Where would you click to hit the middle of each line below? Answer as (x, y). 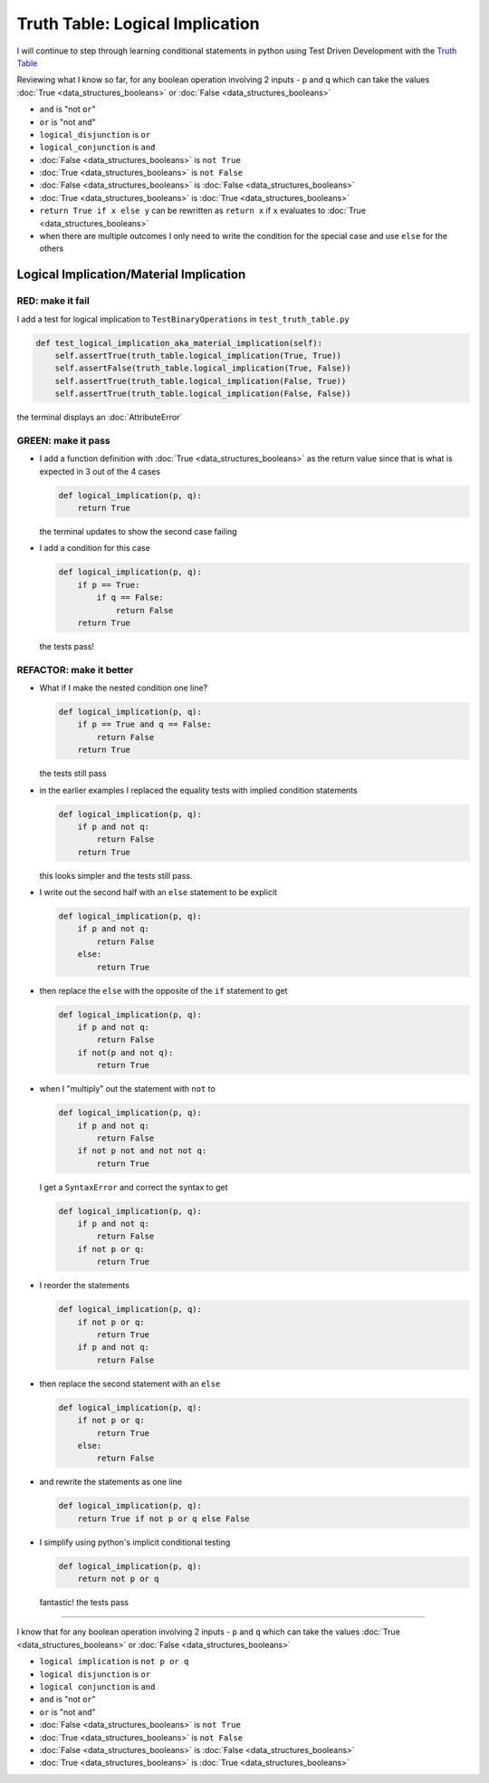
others (52, 248)
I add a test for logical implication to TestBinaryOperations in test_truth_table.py (183, 319)
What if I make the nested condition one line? (124, 688)
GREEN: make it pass (63, 440)
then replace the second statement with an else (130, 1383)
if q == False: (130, 598)
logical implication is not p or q (114, 1662)
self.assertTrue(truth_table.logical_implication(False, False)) (203, 394)
